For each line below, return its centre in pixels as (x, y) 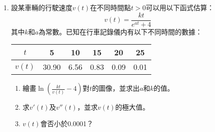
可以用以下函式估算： (180, 7)
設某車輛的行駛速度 (42, 7)
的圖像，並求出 (116, 88)
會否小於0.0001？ (67, 123)
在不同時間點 (111, 7)
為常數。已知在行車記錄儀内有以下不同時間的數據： (120, 31)
